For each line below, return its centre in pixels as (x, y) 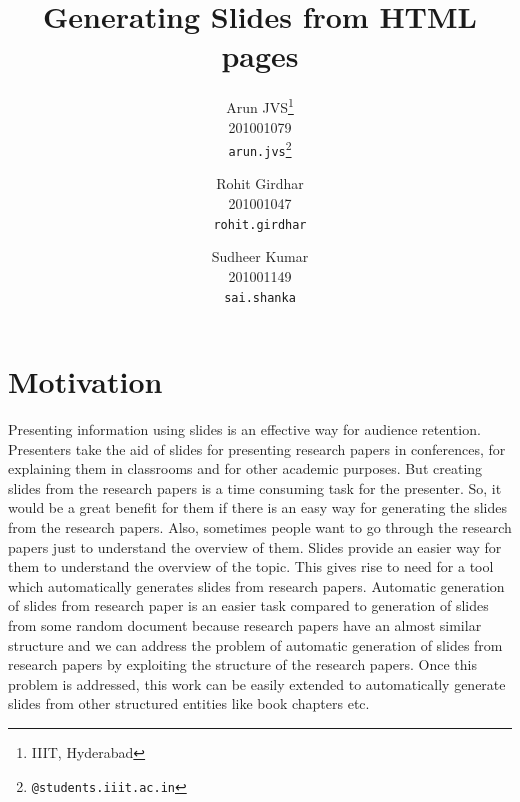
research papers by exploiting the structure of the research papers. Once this (242, 664)
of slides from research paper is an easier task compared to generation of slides (248, 605)
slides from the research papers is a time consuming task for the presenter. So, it (255, 487)
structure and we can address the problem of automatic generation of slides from (255, 644)
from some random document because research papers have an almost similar (245, 625)
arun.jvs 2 (260, 148)
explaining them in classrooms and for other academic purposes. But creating (245, 468)
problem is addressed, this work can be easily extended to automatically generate (257, 683)
